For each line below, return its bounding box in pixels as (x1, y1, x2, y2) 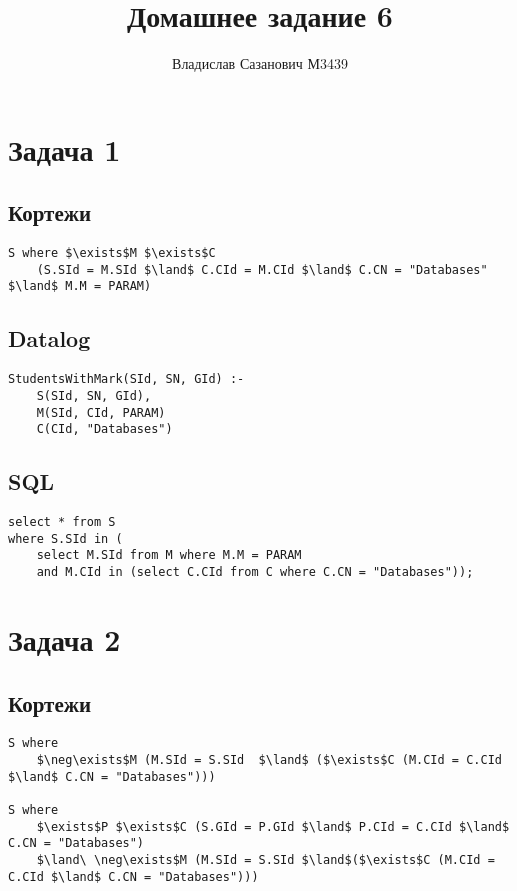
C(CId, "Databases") (36, 422, 173, 437)
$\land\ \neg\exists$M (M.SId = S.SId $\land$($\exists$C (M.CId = (36, 852, 495, 867)
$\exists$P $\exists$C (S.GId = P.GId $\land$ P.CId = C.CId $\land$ (36, 819, 510, 834)
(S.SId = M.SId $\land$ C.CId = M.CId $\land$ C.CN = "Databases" (36, 262, 488, 277)
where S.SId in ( (8, 531, 123, 546)
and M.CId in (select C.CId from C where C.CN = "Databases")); (36, 565, 474, 580)
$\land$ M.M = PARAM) (8, 279, 152, 294)
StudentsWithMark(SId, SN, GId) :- (8, 372, 245, 387)
